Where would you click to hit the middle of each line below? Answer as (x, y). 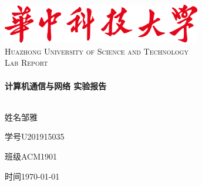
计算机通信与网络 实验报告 (56, 85)
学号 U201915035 (35, 136)
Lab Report (26, 62)
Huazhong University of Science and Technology (97, 51)
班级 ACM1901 (31, 156)
